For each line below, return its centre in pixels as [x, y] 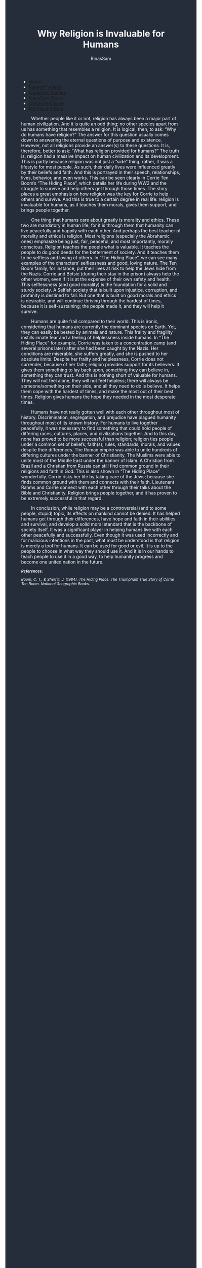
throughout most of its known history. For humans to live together [89, 422]
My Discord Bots [46, 109]
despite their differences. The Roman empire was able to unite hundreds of [99, 449]
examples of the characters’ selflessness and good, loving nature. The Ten [99, 263]
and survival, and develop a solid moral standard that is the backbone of [96, 524]
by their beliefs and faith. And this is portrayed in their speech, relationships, [101, 172]
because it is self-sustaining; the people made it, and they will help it [92, 306]
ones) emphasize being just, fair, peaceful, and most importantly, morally [97, 241]
